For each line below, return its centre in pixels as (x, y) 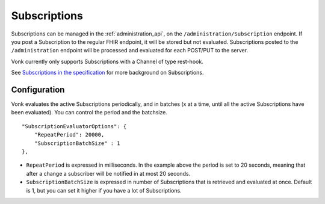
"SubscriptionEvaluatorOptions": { (74, 126)
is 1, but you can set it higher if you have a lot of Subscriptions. (104, 190)
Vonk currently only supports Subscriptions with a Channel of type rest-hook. (107, 61)
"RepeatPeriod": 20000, (69, 135)
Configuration (38, 89)
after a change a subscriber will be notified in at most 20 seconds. (108, 173)
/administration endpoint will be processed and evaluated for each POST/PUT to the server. (130, 51)
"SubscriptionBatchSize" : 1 (77, 143)
